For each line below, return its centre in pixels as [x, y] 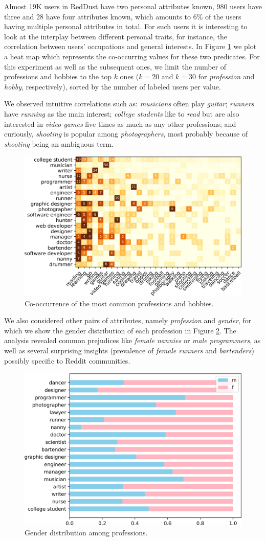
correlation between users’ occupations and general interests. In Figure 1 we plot [130, 46]
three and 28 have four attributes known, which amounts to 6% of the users [123, 16]
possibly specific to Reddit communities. [67, 360]
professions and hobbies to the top [58, 76]
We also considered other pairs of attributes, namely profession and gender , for [128, 320]
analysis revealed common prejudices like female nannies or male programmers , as [132, 340]
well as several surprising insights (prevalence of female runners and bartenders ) [129, 350]
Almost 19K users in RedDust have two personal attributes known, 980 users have [133, 6]
